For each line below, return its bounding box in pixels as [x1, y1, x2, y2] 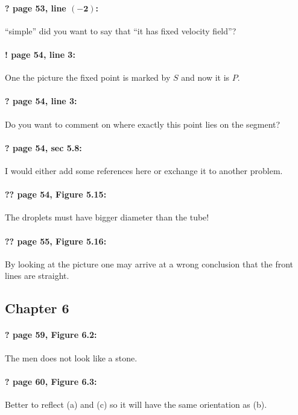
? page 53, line [5, 1, 66, 14]
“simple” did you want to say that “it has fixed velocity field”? [5, 24, 236, 37]
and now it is [181, 71, 230, 84]
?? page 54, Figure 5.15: [5, 188, 107, 201]
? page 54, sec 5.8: [5, 141, 82, 154]
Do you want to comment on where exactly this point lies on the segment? [5, 117, 281, 130]
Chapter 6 [5, 299, 69, 317]
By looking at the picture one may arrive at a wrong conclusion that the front [5, 257, 294, 270]
